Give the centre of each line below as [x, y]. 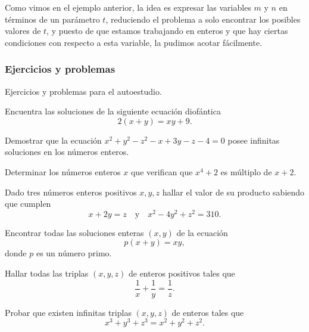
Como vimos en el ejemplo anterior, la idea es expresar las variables [128, 7]
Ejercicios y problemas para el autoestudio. [83, 91]
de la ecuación [202, 232]
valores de [23, 31]
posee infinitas [254, 140]
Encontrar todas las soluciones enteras [74, 232]
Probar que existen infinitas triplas [68, 312]
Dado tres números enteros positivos [71, 192]
